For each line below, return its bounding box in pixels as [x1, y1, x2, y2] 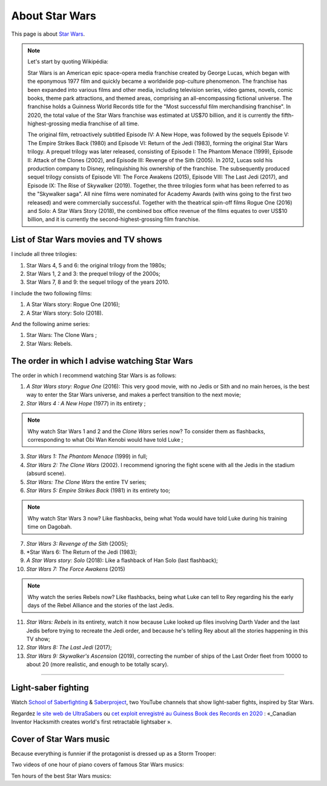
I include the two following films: [11, 289, 92, 296]
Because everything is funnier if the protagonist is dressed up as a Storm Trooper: [11, 750, 216, 757]
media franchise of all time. [71, 120, 139, 127]
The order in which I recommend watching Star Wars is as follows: [11, 372, 177, 379]
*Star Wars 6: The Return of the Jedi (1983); [26, 548, 137, 555]
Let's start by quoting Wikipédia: [27, 58, 109, 65]
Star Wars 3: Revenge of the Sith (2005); [26, 540, 128, 547]
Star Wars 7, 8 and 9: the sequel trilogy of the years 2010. [26, 278, 170, 286]
